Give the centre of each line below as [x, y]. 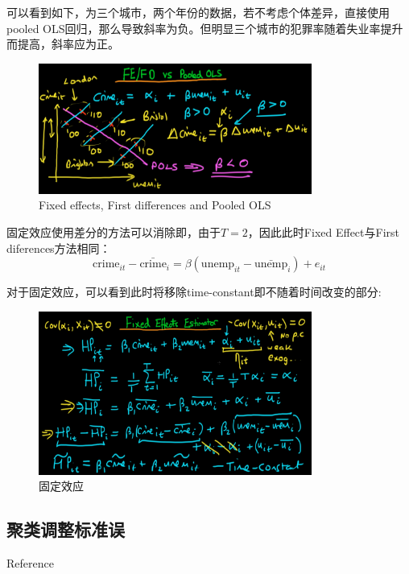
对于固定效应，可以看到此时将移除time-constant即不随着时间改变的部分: [194, 292]
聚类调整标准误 [66, 529]
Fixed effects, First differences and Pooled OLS [155, 205]
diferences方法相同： [59, 248]
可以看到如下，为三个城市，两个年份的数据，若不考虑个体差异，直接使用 [198, 12]
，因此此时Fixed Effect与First [323, 231]
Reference [30, 563]
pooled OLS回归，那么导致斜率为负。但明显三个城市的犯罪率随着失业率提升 [205, 28]
